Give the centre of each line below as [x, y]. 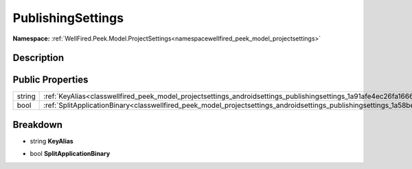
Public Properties [50, 80]
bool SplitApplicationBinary [70, 154]
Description [38, 58]
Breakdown [38, 125]
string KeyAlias [51, 141]
